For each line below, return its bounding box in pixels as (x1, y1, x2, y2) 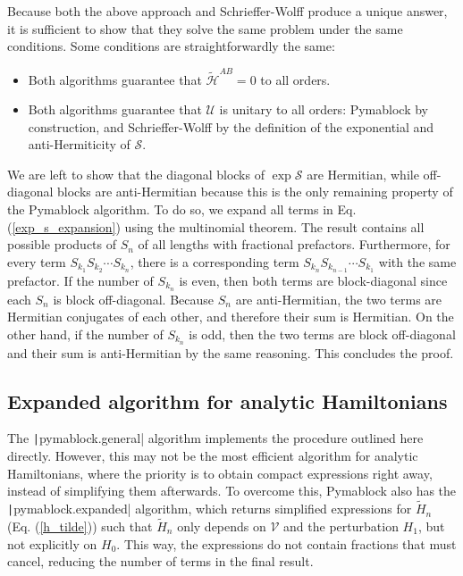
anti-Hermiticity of (28, 135, 130, 154)
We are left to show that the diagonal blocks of (7, 164, 265, 183)
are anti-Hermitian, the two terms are (235, 289, 442, 308)
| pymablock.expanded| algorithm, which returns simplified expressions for (7, 499, 412, 518)
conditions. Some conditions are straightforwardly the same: (7, 37, 335, 55)
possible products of (7, 235, 117, 254)
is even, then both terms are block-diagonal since (179, 271, 448, 289)
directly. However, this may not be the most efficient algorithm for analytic (7, 447, 418, 465)
